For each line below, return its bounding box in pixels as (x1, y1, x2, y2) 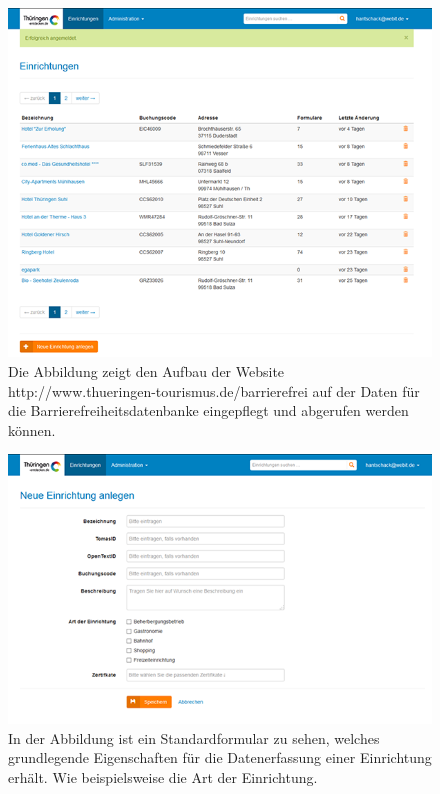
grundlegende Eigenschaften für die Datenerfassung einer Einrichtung (8, 747, 432, 768)
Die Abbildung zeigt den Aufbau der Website (8, 361, 285, 381)
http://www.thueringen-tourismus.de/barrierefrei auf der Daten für (8, 380, 420, 401)
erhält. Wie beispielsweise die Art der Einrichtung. (8, 767, 318, 788)
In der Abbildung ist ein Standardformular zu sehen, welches (8, 727, 380, 748)
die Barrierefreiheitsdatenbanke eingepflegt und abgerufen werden (8, 400, 409, 421)
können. (8, 419, 56, 440)
